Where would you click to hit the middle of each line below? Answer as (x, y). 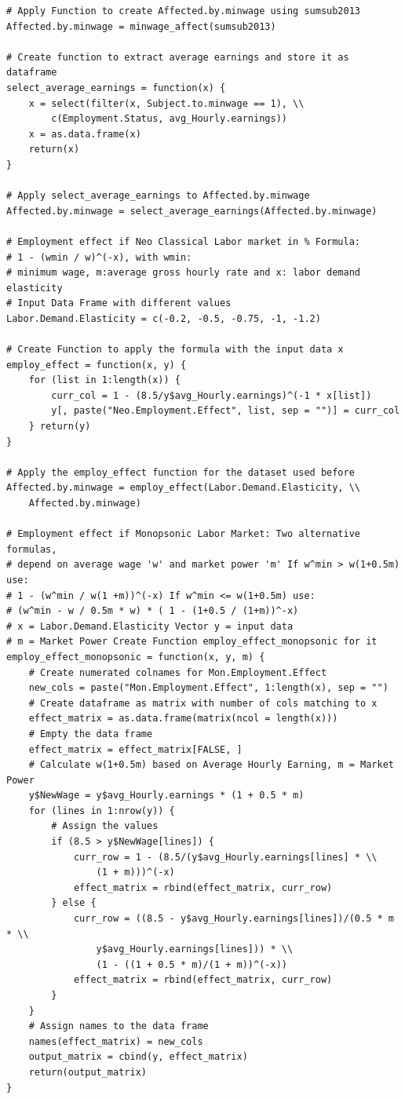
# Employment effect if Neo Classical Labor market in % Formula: (184, 241)
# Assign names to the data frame (119, 1026)
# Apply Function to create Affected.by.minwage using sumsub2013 (184, 11)
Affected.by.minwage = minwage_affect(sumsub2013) (141, 26)
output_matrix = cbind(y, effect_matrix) (138, 1057)
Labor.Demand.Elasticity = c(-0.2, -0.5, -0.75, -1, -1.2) (164, 318)
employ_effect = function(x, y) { (97, 365)
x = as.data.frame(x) (85, 134)
